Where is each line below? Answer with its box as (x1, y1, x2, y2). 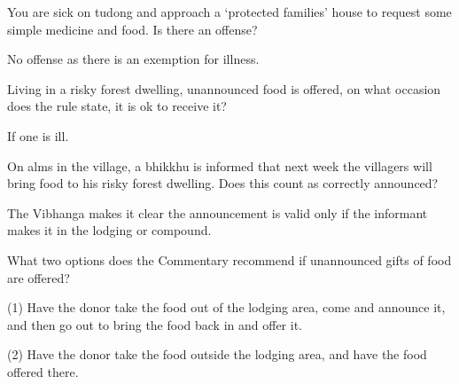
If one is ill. (7, 126, 69, 145)
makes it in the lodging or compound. (7, 221, 212, 239)
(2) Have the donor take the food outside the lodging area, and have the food (7, 345, 427, 364)
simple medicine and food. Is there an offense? (7, 20, 258, 38)
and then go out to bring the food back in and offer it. (7, 315, 303, 333)
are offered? (7, 268, 70, 286)
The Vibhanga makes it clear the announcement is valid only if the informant (7, 203, 428, 222)
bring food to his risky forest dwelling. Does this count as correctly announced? (7, 174, 439, 192)
